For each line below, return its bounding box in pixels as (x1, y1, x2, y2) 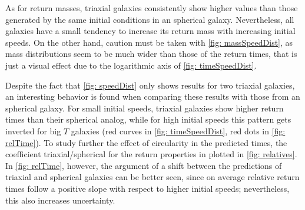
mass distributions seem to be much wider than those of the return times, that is (5, 48, 297, 60)
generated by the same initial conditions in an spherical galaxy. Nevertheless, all (5, 13, 294, 25)
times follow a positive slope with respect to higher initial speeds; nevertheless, (5, 182, 290, 194)
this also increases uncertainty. (5, 194, 115, 206)
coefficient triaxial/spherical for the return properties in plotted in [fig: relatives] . (5, 148, 297, 160)
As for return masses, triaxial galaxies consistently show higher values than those (5, 2, 298, 13)
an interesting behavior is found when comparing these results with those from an (5, 90, 300, 103)
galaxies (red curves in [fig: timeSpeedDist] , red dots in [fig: (71, 124, 286, 137)
